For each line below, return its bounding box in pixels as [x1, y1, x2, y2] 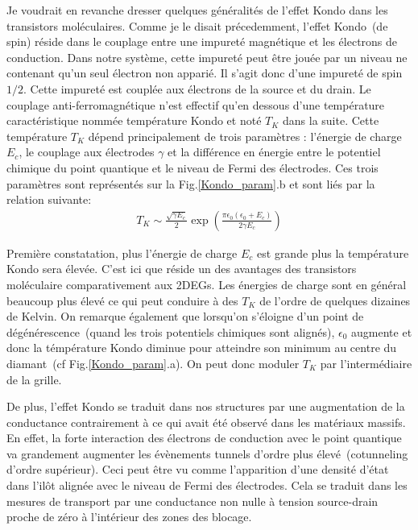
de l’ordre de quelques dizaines [259, 292, 411, 308]
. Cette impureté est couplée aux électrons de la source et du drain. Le [23, 80, 371, 97]
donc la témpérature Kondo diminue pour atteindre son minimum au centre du [6, 339, 397, 356]
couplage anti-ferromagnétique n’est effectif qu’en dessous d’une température [6, 96, 385, 113]
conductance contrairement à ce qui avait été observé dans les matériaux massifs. [6, 413, 406, 430]
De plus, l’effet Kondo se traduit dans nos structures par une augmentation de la [6, 398, 405, 415]
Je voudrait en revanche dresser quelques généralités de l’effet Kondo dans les [6, 2, 388, 18]
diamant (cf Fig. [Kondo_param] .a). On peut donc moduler [6, 354, 300, 371]
